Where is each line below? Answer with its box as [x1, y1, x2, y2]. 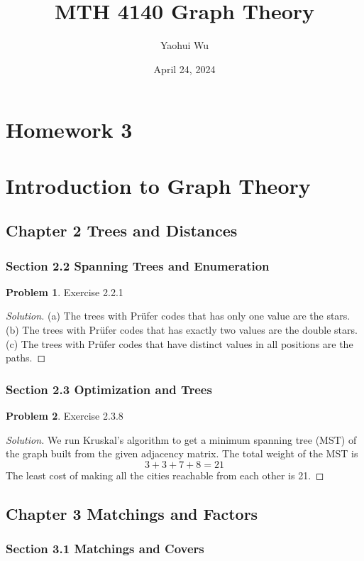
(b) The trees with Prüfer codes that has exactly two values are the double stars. [6, 322, 358, 337]
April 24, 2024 [153, 61, 216, 76]
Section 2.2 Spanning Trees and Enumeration [6, 256, 270, 274]
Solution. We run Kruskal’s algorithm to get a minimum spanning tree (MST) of [6, 432, 357, 447]
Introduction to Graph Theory [6, 170, 311, 200]
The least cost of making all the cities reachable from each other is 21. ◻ [6, 467, 324, 482]
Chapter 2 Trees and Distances [6, 219, 238, 241]
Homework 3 [6, 115, 133, 144]
